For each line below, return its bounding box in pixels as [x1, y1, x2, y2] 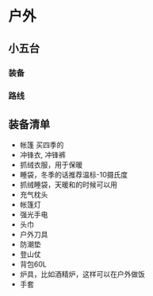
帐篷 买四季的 [19, 140, 64, 150]
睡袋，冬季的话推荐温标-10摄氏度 [19, 170, 128, 180]
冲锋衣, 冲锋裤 [19, 150, 66, 160]
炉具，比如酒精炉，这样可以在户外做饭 [19, 270, 145, 279]
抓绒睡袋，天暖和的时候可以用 [19, 180, 117, 189]
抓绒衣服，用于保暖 [19, 160, 83, 169]
